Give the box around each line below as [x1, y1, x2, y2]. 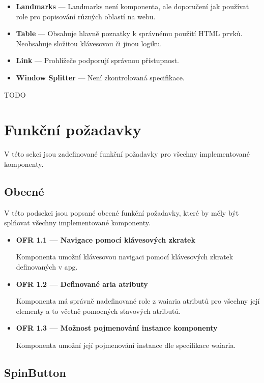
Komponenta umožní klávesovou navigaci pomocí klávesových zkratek [16, 251, 233, 262]
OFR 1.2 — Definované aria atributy [16, 278, 148, 289]
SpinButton [4, 365, 66, 380]
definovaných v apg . [16, 261, 78, 272]
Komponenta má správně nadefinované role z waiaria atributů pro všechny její [16, 296, 260, 306]
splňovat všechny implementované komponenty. [4, 217, 151, 228]
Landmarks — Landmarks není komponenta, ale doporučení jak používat [16, 1, 249, 11]
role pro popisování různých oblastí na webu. [16, 11, 156, 21]
